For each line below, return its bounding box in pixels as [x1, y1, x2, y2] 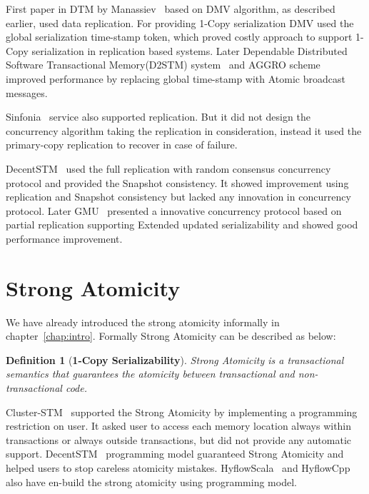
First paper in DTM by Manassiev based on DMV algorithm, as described [6, 1, 335, 16]
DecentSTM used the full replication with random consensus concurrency [6, 161, 331, 176]
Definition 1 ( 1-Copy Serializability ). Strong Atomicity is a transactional [6, 352, 344, 367]
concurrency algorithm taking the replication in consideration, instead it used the [6, 123, 362, 138]
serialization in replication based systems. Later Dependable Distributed [31, 43, 348, 58]
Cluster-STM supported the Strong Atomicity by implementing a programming [6, 404, 358, 419]
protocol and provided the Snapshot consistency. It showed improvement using [6, 175, 349, 190]
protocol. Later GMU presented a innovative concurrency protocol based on [6, 203, 342, 218]
